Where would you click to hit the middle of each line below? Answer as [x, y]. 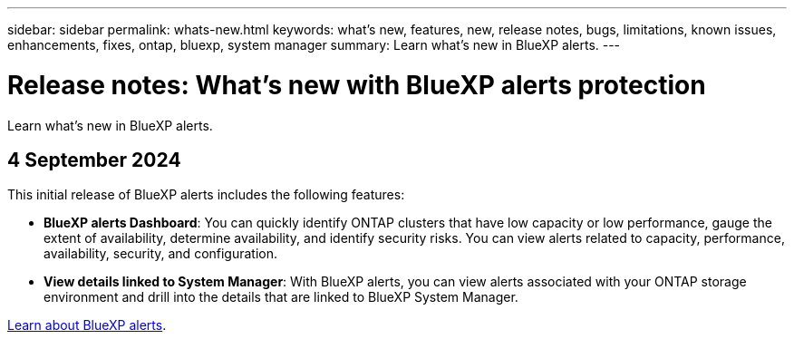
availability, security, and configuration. [161, 254]
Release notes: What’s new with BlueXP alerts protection [357, 85]
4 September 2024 [94, 160]
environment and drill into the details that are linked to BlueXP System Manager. [281, 297]
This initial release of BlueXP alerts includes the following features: [206, 195]
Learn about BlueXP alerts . [87, 325]
